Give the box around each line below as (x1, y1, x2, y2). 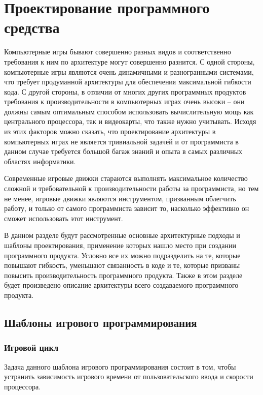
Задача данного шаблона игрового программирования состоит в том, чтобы (4, 361, 236, 372)
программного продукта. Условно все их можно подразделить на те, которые (4, 250, 241, 260)
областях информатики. (4, 156, 76, 166)
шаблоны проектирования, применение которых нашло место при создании (4, 240, 236, 250)
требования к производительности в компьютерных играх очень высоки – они (4, 96, 245, 107)
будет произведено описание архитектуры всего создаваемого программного (4, 280, 239, 290)
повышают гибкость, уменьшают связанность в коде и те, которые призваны (4, 260, 240, 270)
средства (4, 17, 60, 38)
